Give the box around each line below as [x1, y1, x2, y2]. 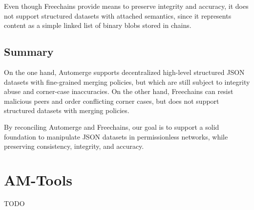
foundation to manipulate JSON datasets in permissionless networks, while [4, 131, 228, 141]
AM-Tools [4, 169, 73, 189]
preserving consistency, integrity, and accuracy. [4, 141, 144, 151]
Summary [4, 44, 54, 59]
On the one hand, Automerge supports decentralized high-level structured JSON [4, 67, 245, 77]
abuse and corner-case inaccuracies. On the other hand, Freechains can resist [4, 86, 233, 96]
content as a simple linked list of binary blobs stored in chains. [4, 20, 191, 30]
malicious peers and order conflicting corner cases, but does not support [4, 95, 219, 106]
